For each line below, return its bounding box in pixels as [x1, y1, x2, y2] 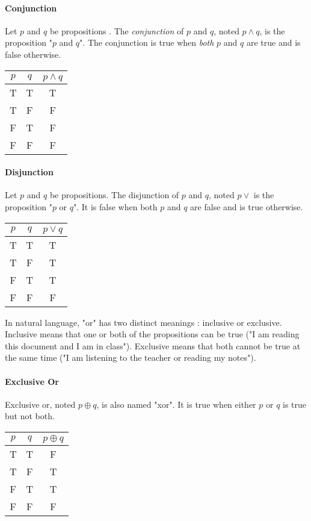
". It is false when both [73, 200, 158, 213]
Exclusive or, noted [5, 398, 76, 410]
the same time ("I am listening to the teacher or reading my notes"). [5, 351, 256, 364]
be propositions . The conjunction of [49, 24, 184, 37]
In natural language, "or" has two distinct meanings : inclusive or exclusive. [5, 316, 282, 328]
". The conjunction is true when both [79, 36, 214, 49]
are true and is [246, 36, 301, 49]
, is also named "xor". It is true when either [96, 398, 256, 410]
